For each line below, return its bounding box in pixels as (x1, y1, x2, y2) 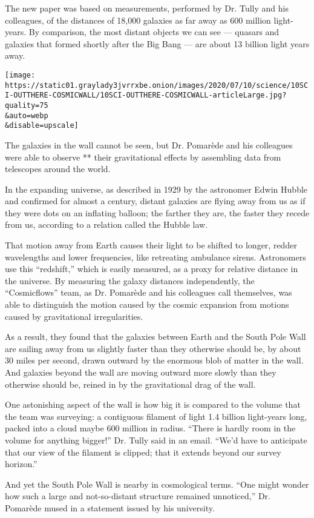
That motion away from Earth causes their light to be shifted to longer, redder (5, 239, 297, 251)
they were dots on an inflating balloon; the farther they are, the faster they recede (5, 206, 310, 219)
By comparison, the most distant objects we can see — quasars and (28, 25, 280, 38)
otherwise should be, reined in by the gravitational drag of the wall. (5, 377, 256, 390)
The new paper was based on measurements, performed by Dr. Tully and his (5, 2, 289, 14)
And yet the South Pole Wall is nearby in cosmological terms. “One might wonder (5, 477, 309, 490)
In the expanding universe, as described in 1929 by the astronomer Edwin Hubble (5, 182, 308, 195)
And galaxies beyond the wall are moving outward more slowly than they (5, 366, 276, 378)
